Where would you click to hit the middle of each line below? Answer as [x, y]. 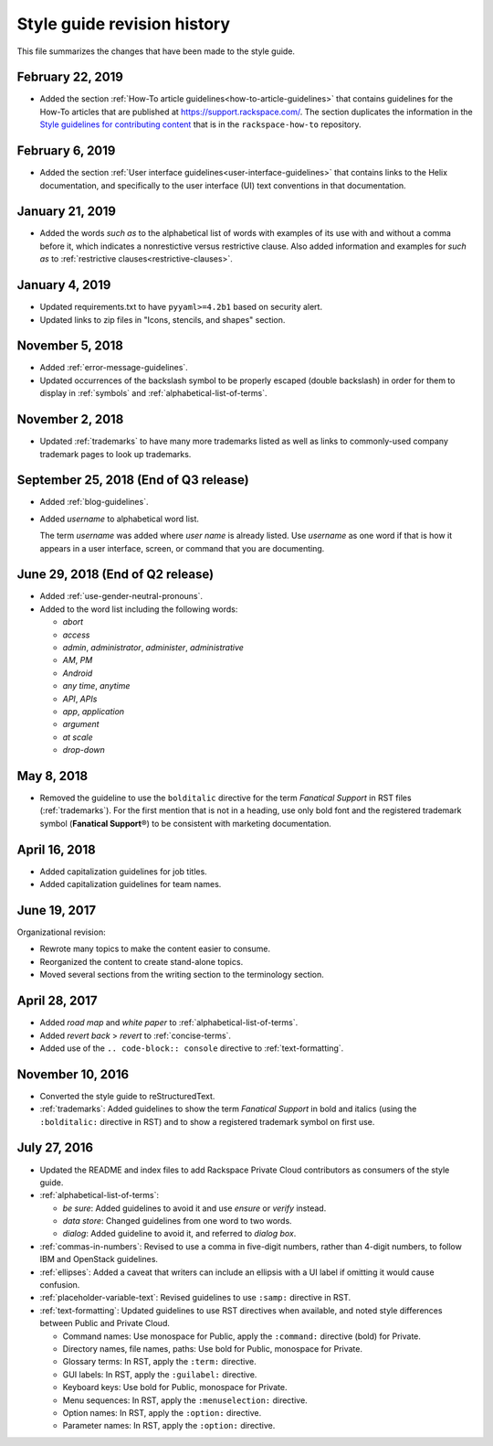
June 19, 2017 [56, 910]
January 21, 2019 [67, 212]
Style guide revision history [124, 24]
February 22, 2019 [70, 77]
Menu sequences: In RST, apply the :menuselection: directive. [185, 1400]
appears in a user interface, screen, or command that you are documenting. [182, 548]
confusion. [60, 1285]
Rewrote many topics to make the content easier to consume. [155, 949]
